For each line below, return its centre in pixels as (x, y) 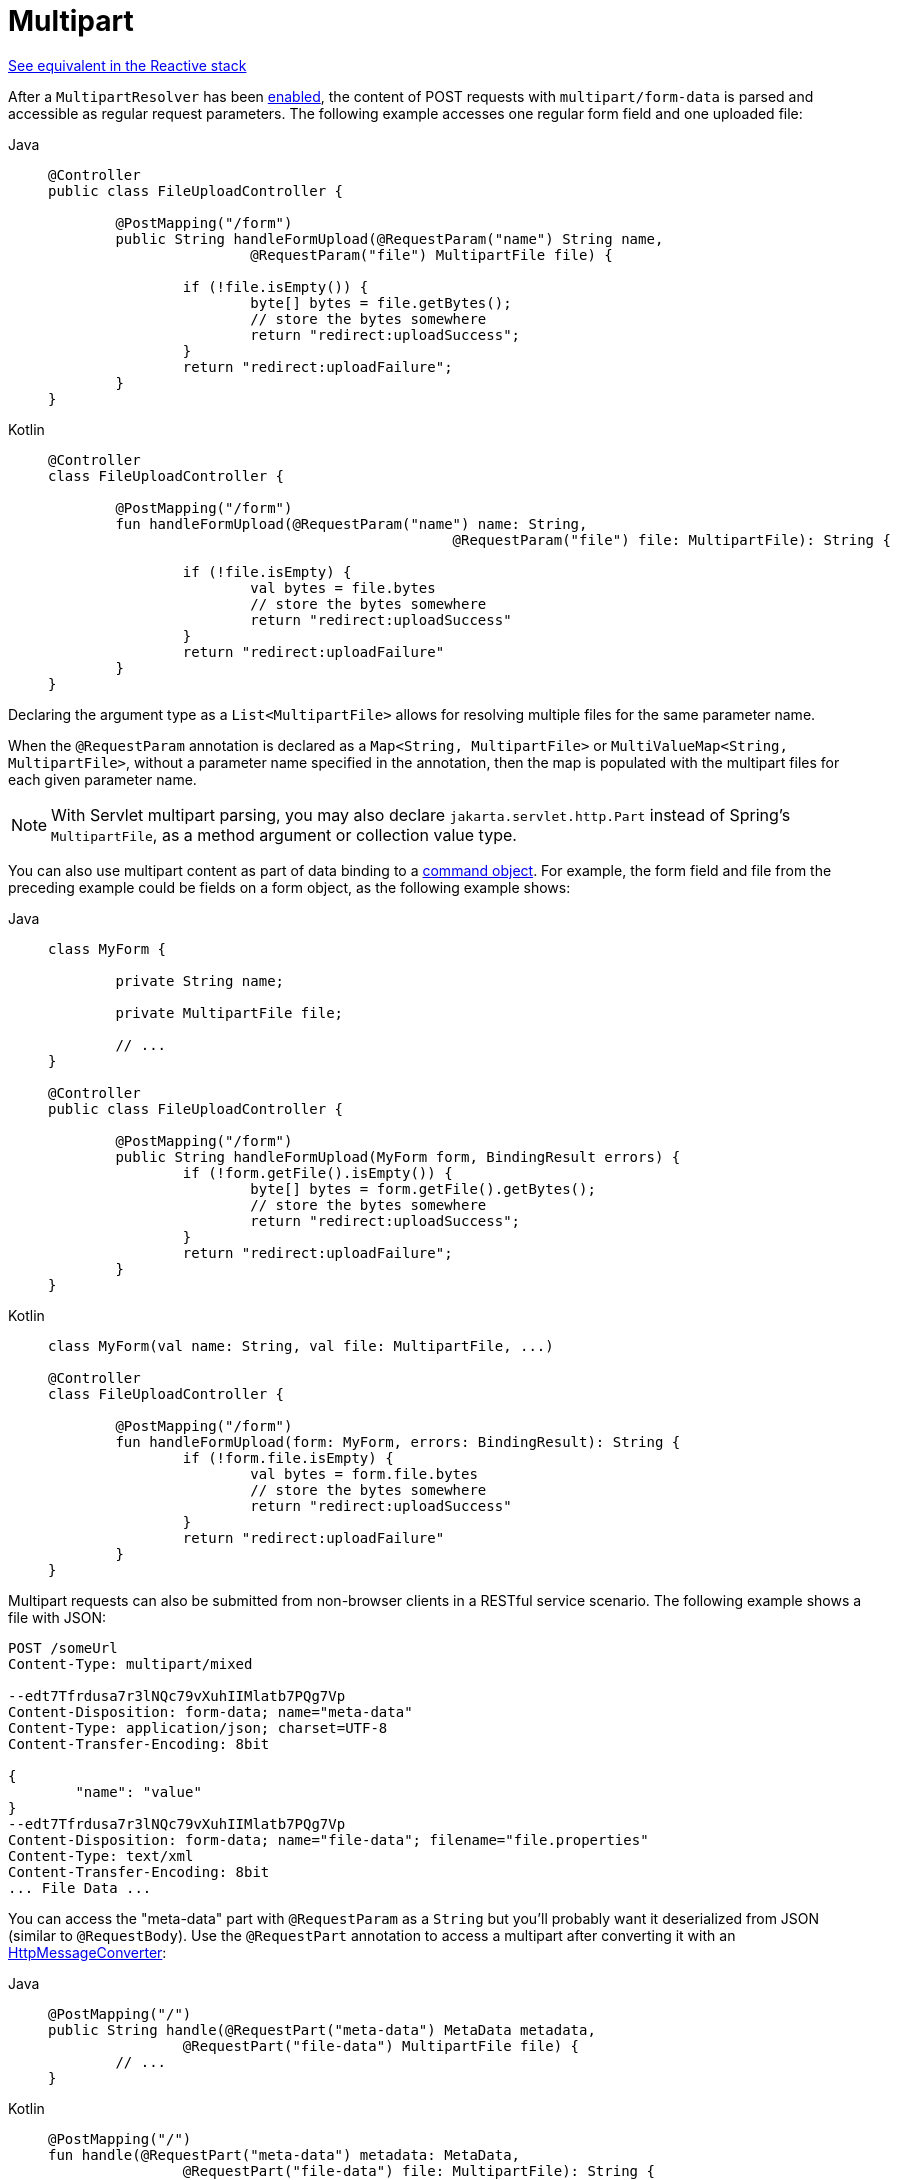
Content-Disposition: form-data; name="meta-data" (210, 1711)
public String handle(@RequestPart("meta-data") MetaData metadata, (322, 2029)
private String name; (200, 980)
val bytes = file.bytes (343, 587)
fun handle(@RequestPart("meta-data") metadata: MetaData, (284, 2154)
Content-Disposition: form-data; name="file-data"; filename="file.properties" (328, 1839)
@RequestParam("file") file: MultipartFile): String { (671, 539)
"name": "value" (138, 1791)
